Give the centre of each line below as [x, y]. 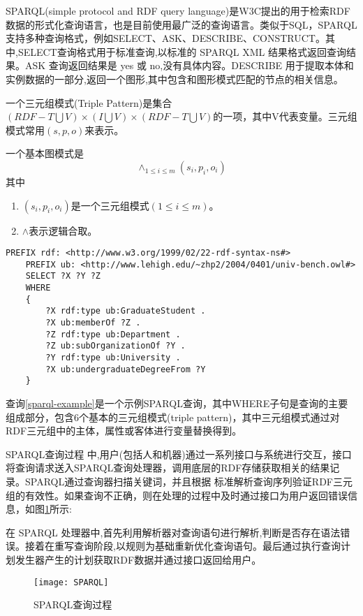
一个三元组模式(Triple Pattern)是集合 [89, 102]
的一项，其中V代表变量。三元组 [285, 116]
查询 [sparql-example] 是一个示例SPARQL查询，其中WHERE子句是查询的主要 [177, 403]
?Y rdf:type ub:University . [113, 358]
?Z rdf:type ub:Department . [113, 334]
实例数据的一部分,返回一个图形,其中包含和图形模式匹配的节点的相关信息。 [175, 79]
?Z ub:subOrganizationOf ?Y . [116, 346]
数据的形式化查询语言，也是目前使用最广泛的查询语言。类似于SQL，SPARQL [181, 24]
